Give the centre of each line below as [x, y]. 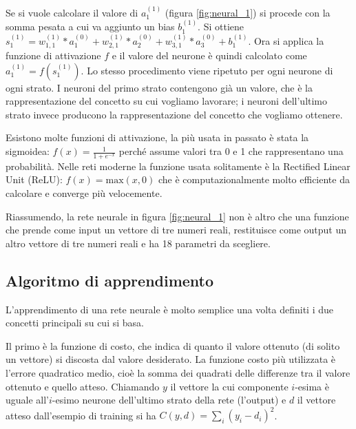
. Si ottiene [221, 27]
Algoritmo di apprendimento [110, 280]
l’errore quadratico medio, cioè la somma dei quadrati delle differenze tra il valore [178, 372]
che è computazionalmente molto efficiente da [254, 179]
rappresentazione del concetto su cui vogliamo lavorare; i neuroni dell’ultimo [167, 101]
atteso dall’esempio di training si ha [81, 415]
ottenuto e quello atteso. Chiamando [83, 386]
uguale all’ [28, 400]
